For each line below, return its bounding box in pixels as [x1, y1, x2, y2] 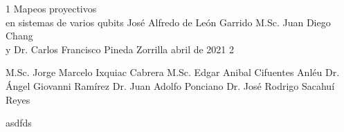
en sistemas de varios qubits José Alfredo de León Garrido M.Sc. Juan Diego [6, 15, 331, 29]
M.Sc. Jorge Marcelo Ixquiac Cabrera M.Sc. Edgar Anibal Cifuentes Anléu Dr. [6, 65, 340, 79]
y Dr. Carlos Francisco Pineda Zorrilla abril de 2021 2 [6, 41, 235, 56]
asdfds [6, 115, 32, 130]
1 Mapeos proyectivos [6, 1, 97, 15]
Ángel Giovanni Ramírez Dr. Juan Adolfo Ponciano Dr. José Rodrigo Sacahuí [6, 78, 335, 93]
